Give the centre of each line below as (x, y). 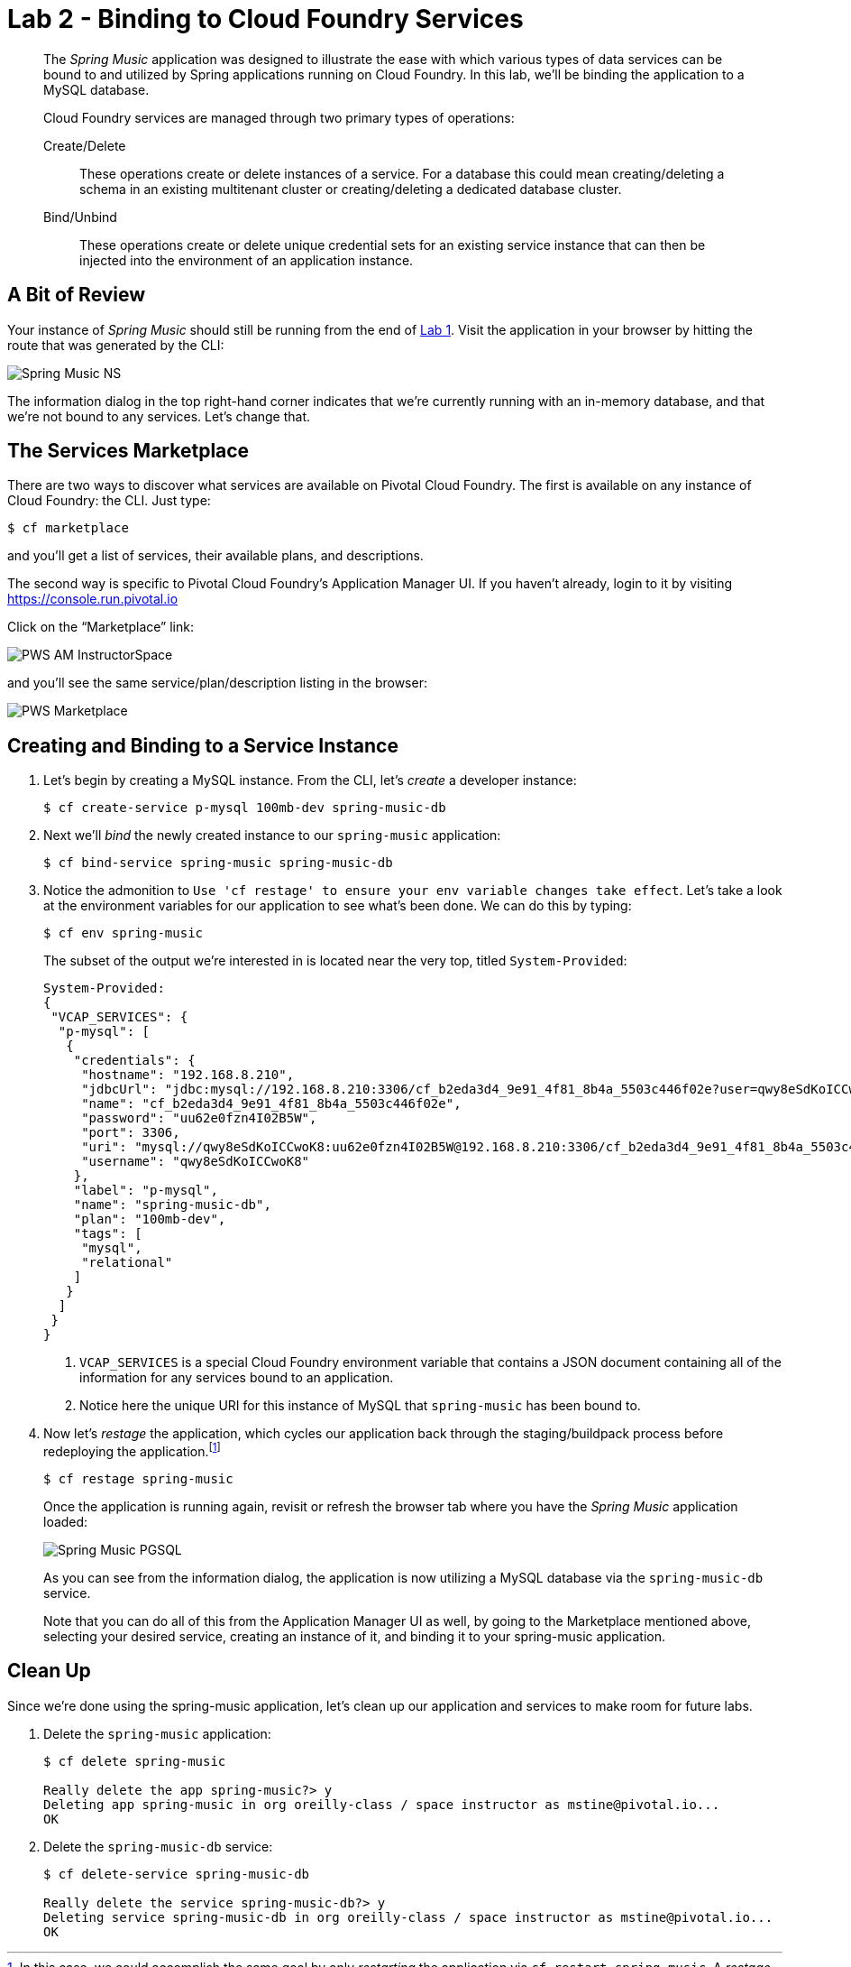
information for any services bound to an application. (237, 1378)
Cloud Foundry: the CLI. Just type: (109, 501)
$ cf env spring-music (124, 933)
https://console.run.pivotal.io (93, 599)
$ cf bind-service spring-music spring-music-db (218, 863)
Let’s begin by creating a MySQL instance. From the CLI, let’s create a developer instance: (310, 780)
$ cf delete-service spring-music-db (177, 1874)
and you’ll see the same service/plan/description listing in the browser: (217, 683)
